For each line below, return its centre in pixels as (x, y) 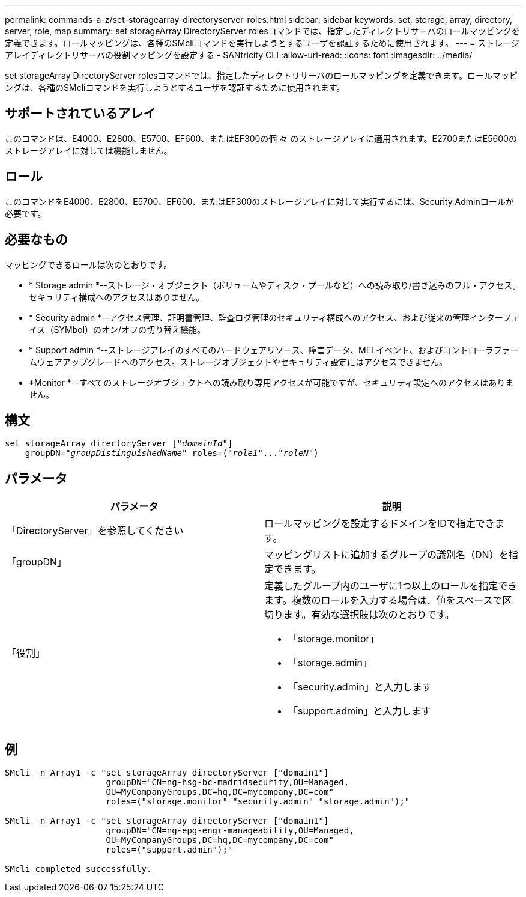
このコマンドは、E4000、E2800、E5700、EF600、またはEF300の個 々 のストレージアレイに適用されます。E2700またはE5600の (261, 138)
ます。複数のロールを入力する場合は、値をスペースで (383, 601)
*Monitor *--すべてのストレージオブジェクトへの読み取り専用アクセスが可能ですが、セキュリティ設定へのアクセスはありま (271, 382)
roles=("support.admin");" (169, 850)
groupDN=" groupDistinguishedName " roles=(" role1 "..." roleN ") (172, 453)
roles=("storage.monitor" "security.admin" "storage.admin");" (258, 802)
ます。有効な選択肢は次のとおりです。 (369, 615)
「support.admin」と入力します (360, 711)
